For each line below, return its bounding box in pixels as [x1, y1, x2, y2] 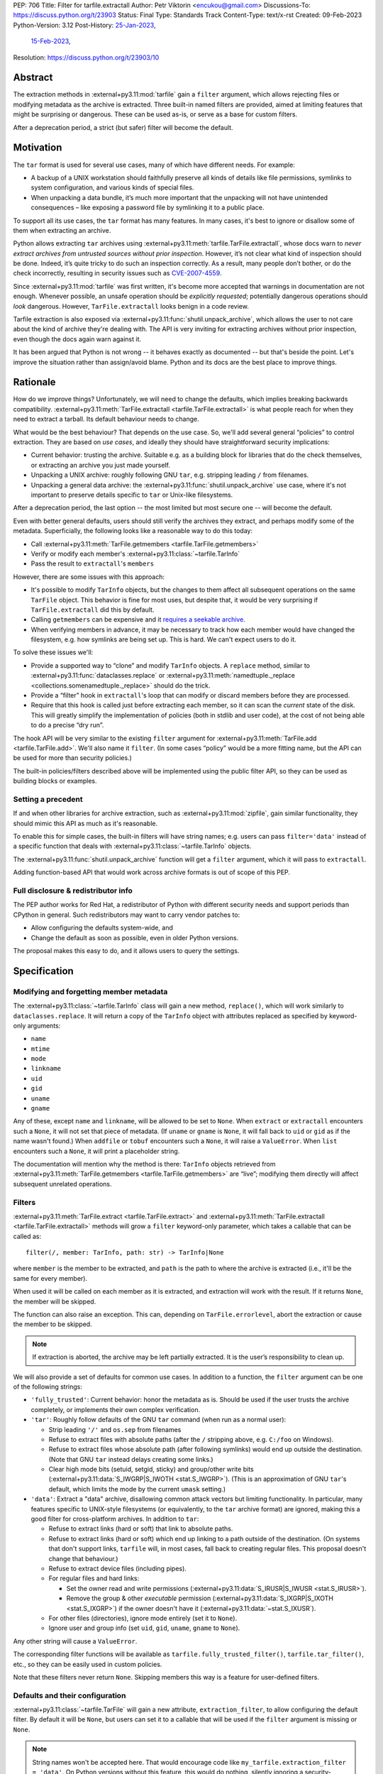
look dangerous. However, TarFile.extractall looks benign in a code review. [13, 302, 250, 310]
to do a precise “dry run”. [30, 721, 104, 729]
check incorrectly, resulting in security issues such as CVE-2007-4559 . [13, 269, 222, 277]
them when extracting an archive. [13, 226, 111, 234]
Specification [13, 965, 74, 977]
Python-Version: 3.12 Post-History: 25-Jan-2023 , [13, 21, 156, 29]
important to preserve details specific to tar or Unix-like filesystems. [30, 490, 233, 499]
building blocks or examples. [13, 777, 97, 786]
